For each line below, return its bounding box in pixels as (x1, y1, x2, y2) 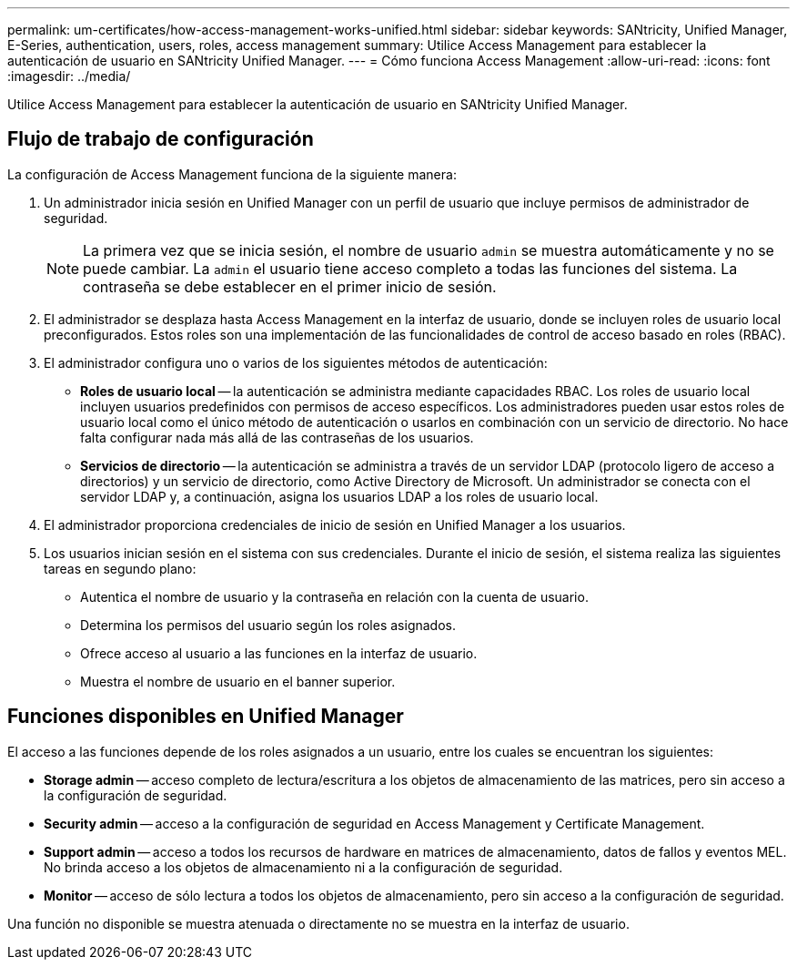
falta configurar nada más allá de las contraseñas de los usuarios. (80, 429, 474, 445)
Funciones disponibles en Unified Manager (7, 705, 404, 728)
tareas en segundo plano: (44, 560, 197, 576)
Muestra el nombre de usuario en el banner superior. (80, 673, 396, 689)
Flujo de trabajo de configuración (7, 127, 314, 151)
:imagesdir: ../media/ (7, 68, 131, 84)
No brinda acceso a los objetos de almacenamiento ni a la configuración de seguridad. (44, 859, 563, 875)
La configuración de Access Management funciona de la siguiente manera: (7, 166, 457, 182)
